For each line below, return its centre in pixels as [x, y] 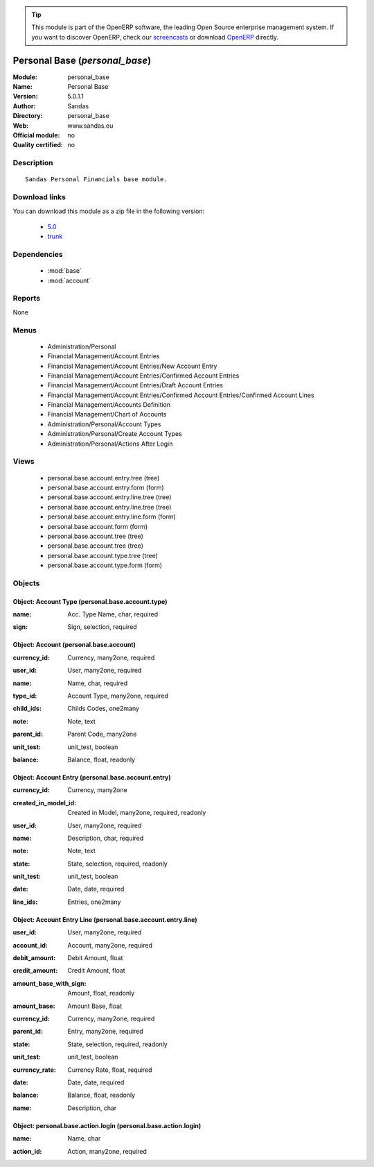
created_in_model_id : [44, 803]
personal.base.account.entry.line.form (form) [112, 517]
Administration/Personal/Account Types [104, 424]
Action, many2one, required [107, 1151]
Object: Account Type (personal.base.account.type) [90, 601]
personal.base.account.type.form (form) [105, 565]
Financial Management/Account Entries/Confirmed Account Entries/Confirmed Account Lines [181, 395]
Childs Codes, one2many [104, 709]
